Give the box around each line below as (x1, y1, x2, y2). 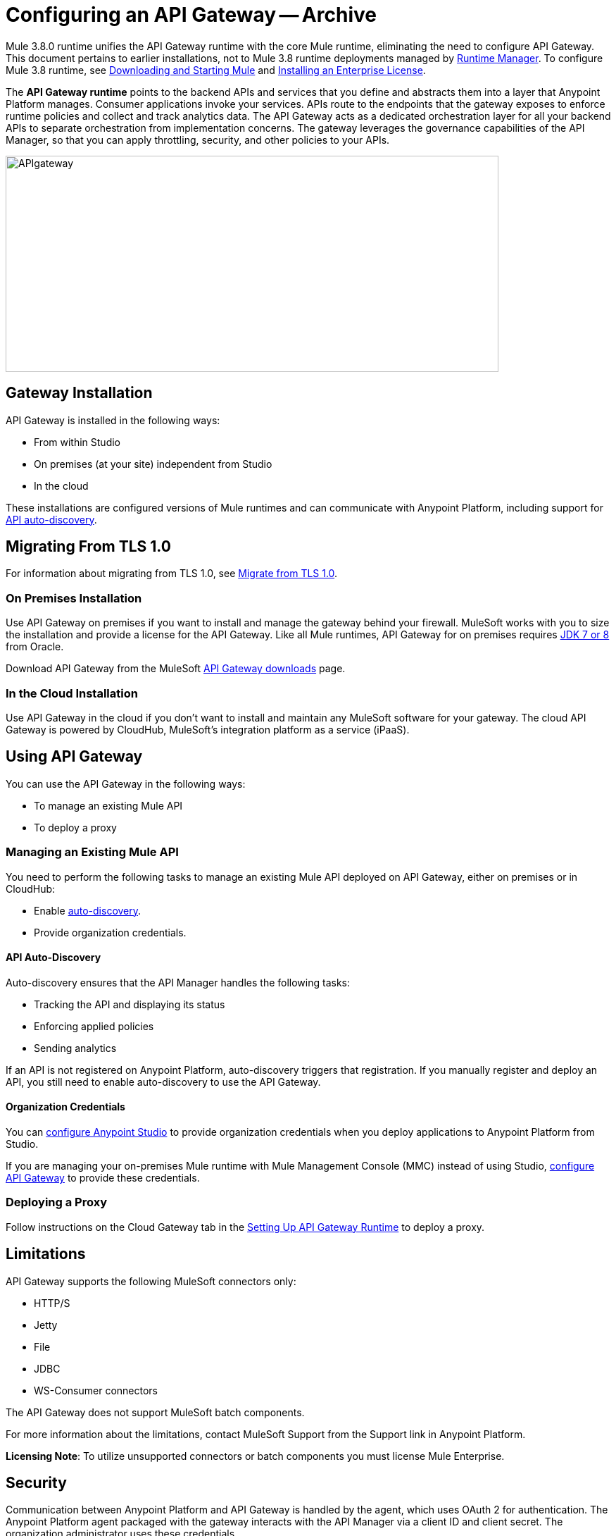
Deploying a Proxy (6, 1195, 107, 1210)
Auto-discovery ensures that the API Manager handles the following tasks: (6, 976, 351, 989)
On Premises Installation (6, 590, 142, 605)
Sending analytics (34, 1041, 117, 1054)
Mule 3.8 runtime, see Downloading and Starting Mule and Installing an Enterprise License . (6, 63, 426, 76)
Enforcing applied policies (34, 1020, 154, 1032)
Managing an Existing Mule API (6, 845, 179, 860)
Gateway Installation (6, 384, 153, 402)
